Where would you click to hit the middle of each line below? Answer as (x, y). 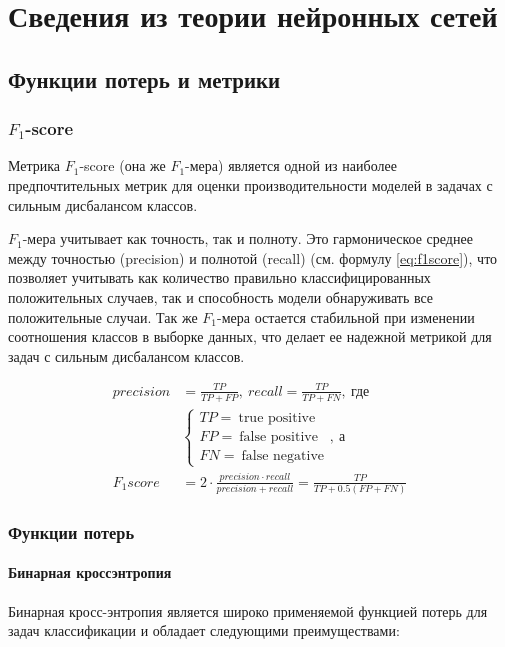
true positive (277, 417)
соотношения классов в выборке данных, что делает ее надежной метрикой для (250, 336)
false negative (283, 456)
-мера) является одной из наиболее (291, 165)
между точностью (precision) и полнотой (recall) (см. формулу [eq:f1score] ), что (253, 257)
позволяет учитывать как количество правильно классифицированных (219, 277)
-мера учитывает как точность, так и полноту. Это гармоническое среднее (247, 238)
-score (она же (122, 165)
